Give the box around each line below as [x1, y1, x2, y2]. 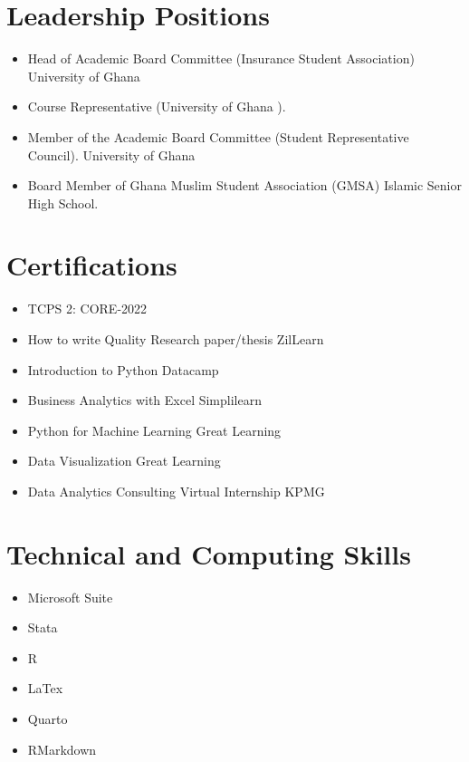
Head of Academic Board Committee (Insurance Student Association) [27, 49, 415, 68]
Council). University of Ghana [27, 145, 196, 164]
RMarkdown [27, 739, 97, 758]
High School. [27, 193, 99, 212]
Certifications [6, 246, 177, 284]
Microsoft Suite [27, 587, 113, 606]
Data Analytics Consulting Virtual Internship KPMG [27, 481, 325, 500]
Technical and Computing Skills [6, 535, 411, 572]
